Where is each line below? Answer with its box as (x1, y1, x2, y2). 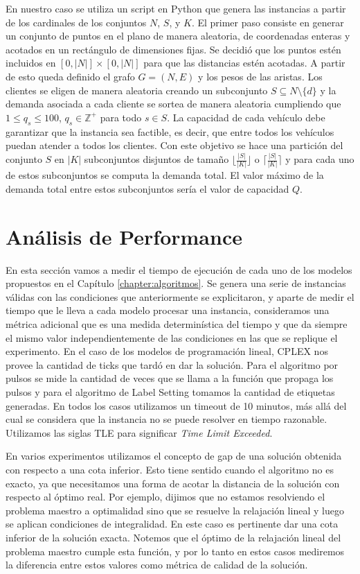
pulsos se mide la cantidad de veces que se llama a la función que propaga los (6, 371, 334, 385)
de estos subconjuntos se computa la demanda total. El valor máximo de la (6, 168, 324, 182)
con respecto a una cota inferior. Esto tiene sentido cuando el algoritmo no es (6, 462, 334, 476)
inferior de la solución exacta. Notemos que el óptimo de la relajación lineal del (6, 530, 341, 544)
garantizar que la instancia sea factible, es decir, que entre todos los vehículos (6, 124, 334, 139)
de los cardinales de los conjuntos (6, 15, 147, 29)
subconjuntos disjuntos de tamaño (84, 152, 229, 166)
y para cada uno (285, 152, 354, 166)
